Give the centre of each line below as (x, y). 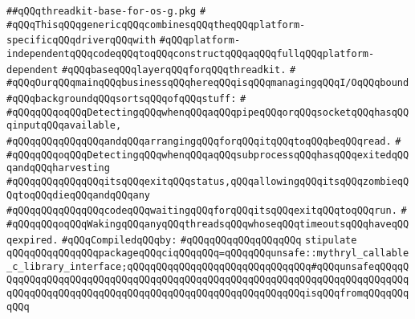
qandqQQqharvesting (58, 168)
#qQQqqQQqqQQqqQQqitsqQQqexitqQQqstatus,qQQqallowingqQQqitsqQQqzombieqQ (208, 181)
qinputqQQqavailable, (64, 126)
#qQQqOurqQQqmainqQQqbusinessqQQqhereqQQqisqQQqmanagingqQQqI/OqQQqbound (208, 83)
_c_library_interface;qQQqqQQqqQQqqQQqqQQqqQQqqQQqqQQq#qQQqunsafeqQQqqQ (208, 266)
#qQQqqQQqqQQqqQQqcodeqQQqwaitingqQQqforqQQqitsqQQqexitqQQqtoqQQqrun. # (207, 211)
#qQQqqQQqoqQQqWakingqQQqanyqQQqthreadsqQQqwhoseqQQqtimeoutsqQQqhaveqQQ (208, 224)
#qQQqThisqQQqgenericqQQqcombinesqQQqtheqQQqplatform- (156, 25)
